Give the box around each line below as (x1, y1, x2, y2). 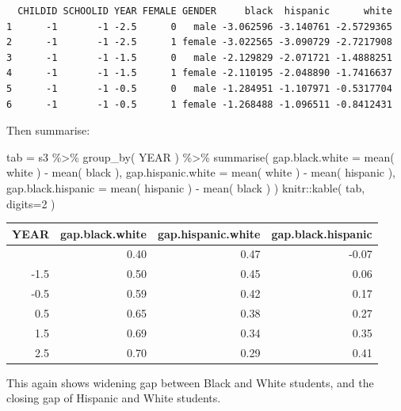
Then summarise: (6, 122, 90, 139)
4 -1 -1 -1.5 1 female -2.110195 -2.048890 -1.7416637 (6, 67, 392, 79)
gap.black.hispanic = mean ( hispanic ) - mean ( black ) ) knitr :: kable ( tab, (6, 179, 365, 196)
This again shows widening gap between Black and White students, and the (6, 374, 374, 390)
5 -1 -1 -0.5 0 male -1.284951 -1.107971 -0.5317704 (6, 82, 392, 94)
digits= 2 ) (6, 195, 55, 211)
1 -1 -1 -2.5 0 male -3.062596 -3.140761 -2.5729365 (6, 21, 392, 32)
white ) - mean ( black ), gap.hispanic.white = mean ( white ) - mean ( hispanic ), (6, 164, 396, 181)
